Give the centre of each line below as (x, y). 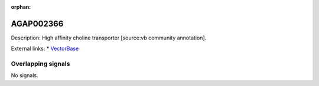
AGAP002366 (37, 24)
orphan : (21, 7)
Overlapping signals (40, 64)
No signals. (25, 75)
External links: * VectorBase (45, 49)
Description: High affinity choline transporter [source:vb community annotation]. (109, 38)
